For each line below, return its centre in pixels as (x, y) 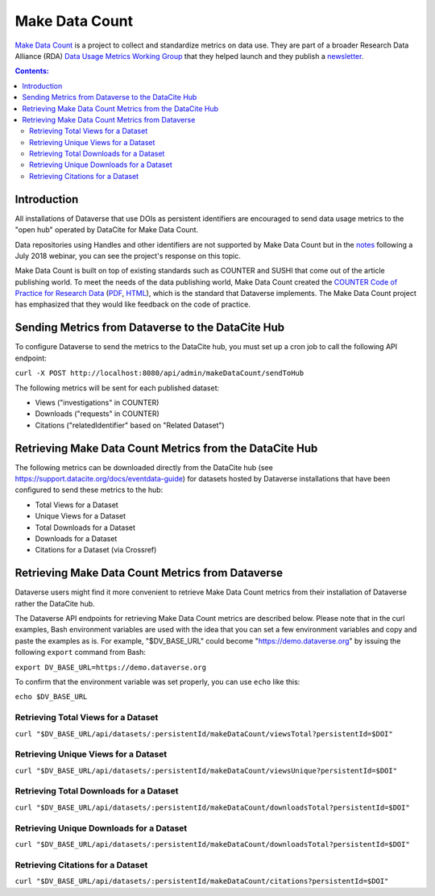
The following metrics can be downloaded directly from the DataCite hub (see (144, 467)
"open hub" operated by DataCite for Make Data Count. (107, 230)
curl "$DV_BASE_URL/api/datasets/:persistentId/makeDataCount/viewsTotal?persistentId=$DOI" (204, 733)
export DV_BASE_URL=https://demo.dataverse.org (111, 667)
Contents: (32, 71)
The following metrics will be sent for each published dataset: (117, 388)
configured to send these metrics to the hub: (89, 490)
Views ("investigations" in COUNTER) (97, 402)
